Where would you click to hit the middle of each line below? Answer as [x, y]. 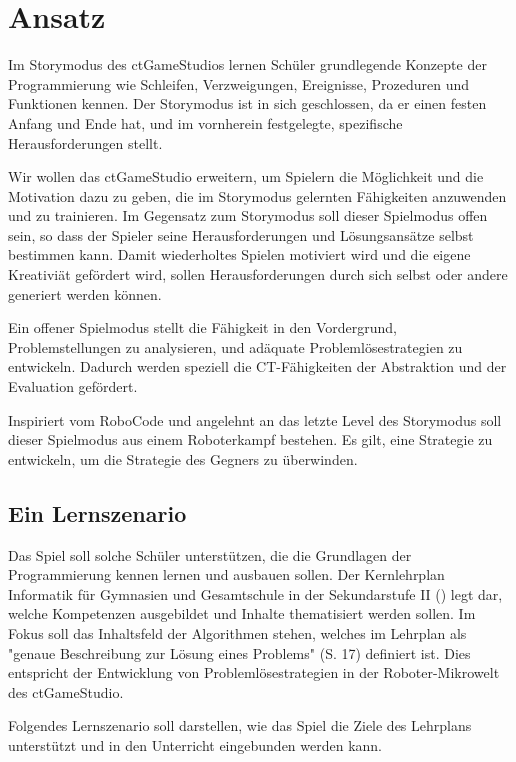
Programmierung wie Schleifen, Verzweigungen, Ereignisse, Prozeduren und [239, 83]
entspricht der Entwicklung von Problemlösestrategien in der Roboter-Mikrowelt [254, 672]
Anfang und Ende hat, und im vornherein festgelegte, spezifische [205, 122]
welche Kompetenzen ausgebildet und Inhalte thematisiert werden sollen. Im [242, 613]
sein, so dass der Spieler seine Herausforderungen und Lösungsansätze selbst [241, 234]
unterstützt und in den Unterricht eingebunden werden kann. [195, 744]
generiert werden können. [85, 293]
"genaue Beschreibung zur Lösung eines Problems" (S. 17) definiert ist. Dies [239, 652]
